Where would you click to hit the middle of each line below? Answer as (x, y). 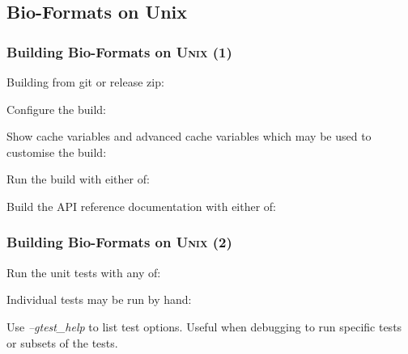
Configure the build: (56, 109)
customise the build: (57, 152)
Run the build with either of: (78, 179)
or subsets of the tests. (62, 342)
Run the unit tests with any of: (84, 272)
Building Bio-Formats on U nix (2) (119, 242)
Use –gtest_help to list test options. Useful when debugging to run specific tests (204, 326)
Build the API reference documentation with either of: (142, 206)
